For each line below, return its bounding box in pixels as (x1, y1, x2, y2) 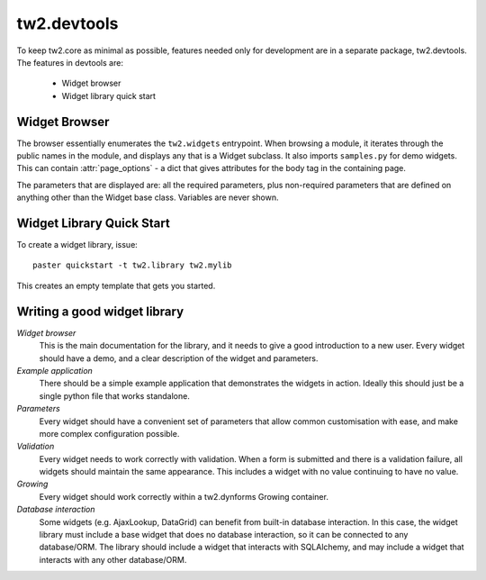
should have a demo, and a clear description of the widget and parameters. (39, 352, 319, 364)
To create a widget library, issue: (16, 240, 139, 250)
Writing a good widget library (16, 304, 184, 319)
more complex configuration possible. (39, 428, 180, 439)
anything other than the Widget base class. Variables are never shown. (16, 192, 279, 203)
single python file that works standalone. (39, 390, 191, 401)
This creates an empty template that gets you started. (16, 280, 216, 291)
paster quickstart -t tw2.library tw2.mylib (32, 260, 233, 270)
